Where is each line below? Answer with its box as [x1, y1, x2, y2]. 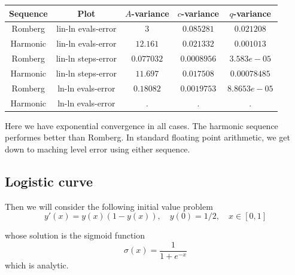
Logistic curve [5, 172, 93, 190]
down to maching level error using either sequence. [5, 142, 190, 155]
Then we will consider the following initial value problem [5, 200, 213, 212]
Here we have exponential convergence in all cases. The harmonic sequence [5, 119, 278, 132]
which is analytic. [5, 258, 69, 271]
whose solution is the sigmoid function [5, 229, 145, 242]
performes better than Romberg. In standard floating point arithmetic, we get [5, 131, 290, 143]
